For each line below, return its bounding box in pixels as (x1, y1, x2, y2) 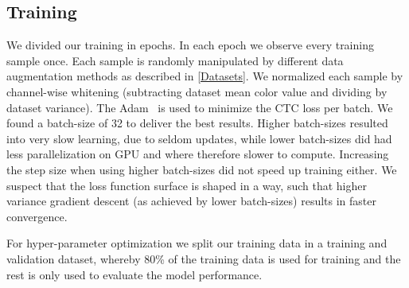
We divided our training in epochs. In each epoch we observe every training (6, 37, 374, 53)
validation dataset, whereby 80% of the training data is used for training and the (6, 250, 401, 267)
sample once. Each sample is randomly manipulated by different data (6, 52, 344, 68)
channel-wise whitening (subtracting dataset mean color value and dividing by (6, 83, 388, 99)
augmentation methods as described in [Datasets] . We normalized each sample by (6, 68, 403, 84)
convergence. (6, 208, 68, 224)
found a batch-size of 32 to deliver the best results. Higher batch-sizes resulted (6, 115, 388, 131)
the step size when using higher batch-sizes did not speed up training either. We (6, 161, 397, 177)
